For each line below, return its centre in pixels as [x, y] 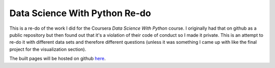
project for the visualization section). [48, 49]
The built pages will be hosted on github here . [58, 58]
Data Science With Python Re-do [80, 13]
